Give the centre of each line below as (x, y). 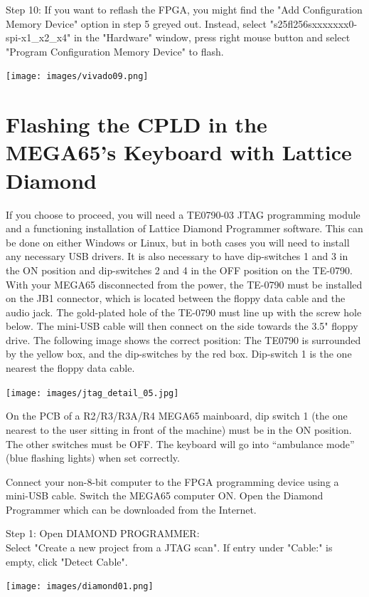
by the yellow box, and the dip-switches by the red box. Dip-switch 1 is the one (179, 354)
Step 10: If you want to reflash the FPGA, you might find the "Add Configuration (184, 9)
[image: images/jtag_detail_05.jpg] (92, 393)
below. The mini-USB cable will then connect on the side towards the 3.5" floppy (182, 326)
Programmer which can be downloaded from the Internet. (131, 509)
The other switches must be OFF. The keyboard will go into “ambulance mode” (180, 443)
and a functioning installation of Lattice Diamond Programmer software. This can (184, 228)
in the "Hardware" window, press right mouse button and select (212, 37)
